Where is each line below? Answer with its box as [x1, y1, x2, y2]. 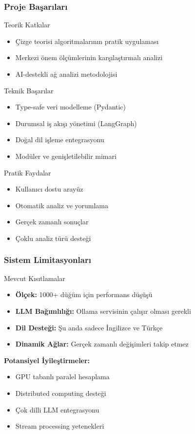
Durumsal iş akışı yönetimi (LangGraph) [15, 118, 137, 128]
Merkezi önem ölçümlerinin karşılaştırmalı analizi [15, 52, 163, 63]
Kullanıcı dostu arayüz [15, 184, 83, 194]
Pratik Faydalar [4, 167, 51, 177]
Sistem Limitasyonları [4, 254, 91, 266]
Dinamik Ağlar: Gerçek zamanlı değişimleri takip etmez [15, 339, 189, 349]
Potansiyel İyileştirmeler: [4, 355, 90, 365]
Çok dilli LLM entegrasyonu [15, 404, 99, 414]
